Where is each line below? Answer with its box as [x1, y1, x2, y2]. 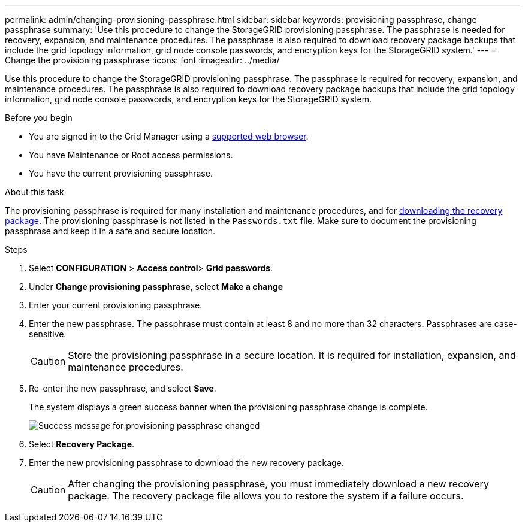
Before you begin [5, 113, 73, 123]
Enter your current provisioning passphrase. [29, 300, 203, 310]
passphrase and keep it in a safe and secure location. [5, 226, 216, 236]
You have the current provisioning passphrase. [29, 168, 213, 178]
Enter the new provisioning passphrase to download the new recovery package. [29, 458, 344, 468]
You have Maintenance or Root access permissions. [29, 150, 233, 160]
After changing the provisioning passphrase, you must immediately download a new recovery [68, 478, 489, 490]
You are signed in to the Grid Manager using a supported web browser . [29, 131, 309, 141]
